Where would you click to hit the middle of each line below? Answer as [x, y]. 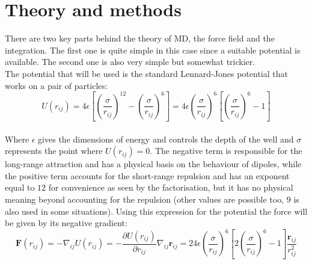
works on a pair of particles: [56, 85]
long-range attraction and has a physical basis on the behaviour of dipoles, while [153, 164]
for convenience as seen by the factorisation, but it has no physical [171, 187]
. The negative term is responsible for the [226, 151]
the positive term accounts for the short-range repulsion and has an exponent [147, 175]
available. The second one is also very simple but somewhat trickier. [130, 62]
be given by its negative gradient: [66, 223]
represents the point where [54, 151]
